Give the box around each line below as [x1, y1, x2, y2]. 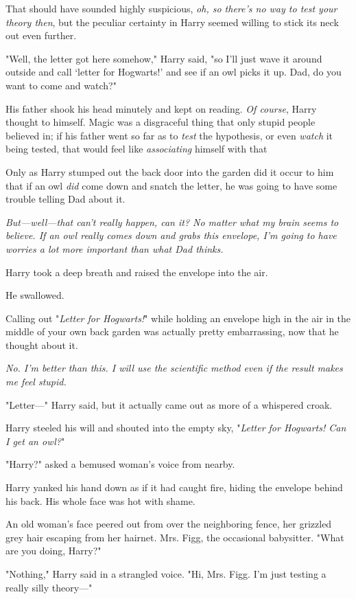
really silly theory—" [5, 580, 93, 594]
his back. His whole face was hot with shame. [5, 493, 195, 508]
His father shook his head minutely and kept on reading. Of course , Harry [5, 101, 317, 115]
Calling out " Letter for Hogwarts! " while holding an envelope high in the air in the [5, 310, 351, 325]
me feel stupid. [5, 374, 67, 389]
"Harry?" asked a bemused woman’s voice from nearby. [5, 457, 235, 471]
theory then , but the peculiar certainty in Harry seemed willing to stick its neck [5, 14, 339, 29]
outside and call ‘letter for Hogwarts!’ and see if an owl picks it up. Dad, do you [5, 65, 342, 79]
